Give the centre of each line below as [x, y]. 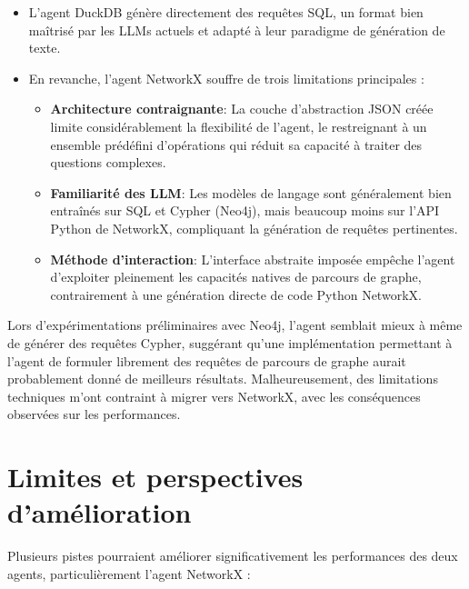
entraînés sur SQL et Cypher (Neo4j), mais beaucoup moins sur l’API [245, 210]
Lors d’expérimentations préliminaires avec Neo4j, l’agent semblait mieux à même [235, 325]
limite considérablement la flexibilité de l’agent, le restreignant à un [239, 126]
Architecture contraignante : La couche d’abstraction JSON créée [242, 109]
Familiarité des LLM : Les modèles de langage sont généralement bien [251, 192]
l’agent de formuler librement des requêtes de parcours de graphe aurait [207, 360]
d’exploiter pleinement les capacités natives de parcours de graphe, [236, 277]
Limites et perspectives [155, 477]
